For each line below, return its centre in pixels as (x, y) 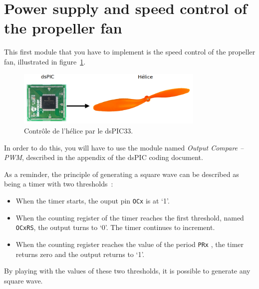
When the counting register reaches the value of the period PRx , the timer (129, 244)
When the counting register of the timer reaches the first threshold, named (130, 217)
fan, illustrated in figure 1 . (45, 61)
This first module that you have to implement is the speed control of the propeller (130, 52)
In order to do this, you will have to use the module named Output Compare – (124, 147)
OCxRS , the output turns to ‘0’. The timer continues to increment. (115, 227)
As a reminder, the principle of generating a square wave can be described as (122, 174)
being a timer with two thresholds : (59, 184)
